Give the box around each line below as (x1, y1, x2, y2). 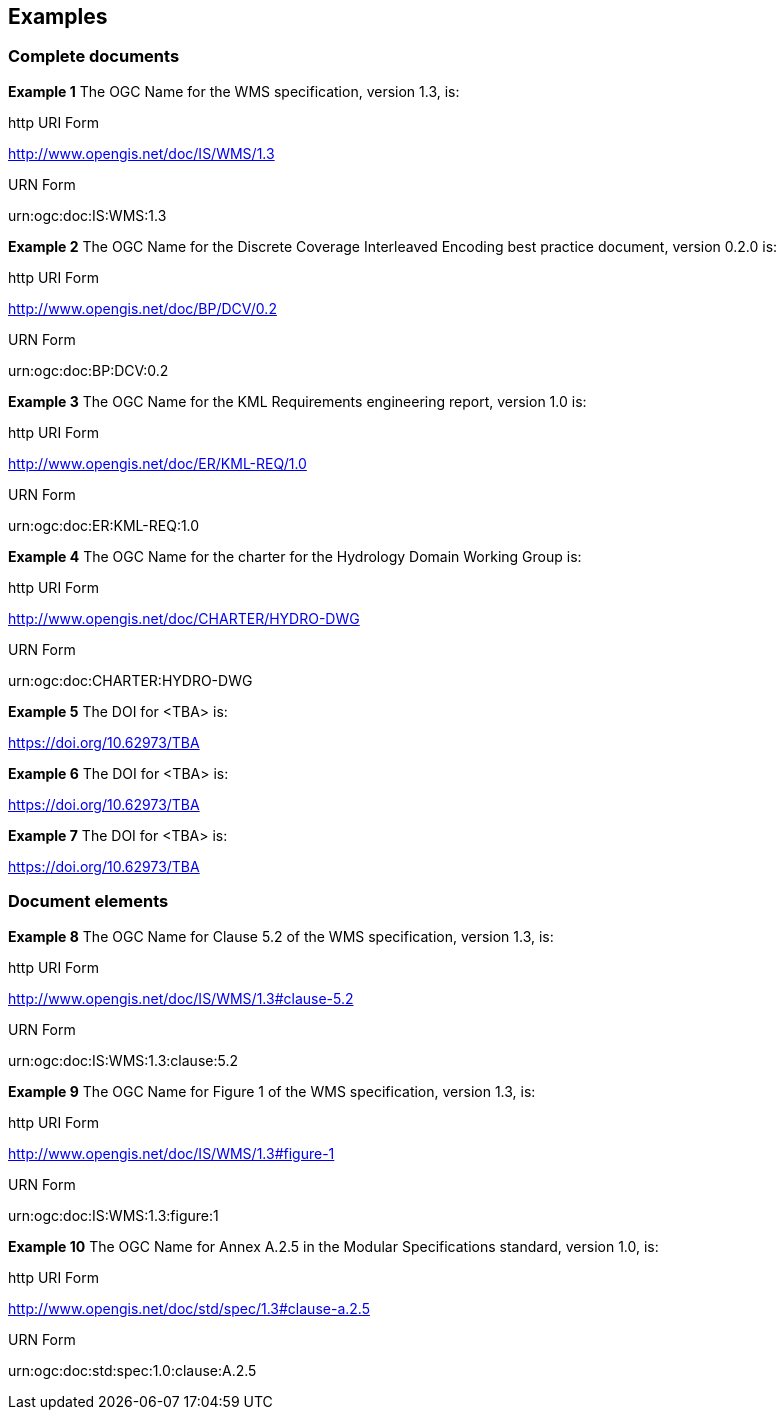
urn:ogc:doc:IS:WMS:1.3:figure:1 (8, 1206, 219, 1224)
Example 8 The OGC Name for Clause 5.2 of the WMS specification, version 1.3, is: (8, 927, 554, 945)
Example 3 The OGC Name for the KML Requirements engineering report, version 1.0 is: (8, 392, 587, 410)
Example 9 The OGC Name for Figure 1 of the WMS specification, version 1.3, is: (8, 1082, 536, 1100)
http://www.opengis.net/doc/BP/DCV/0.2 (8, 299, 277, 317)
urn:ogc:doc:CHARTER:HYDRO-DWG (8, 671, 253, 689)
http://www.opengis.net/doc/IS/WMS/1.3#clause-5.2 (8, 989, 354, 1007)
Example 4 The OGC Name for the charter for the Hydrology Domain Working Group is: (8, 547, 582, 565)
